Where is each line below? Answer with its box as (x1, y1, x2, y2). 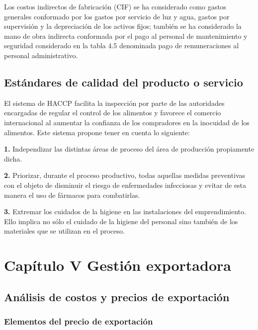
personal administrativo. (4, 50, 78, 60)
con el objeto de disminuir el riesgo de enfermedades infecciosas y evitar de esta (4, 179, 247, 190)
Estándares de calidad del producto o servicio (4, 74, 243, 89)
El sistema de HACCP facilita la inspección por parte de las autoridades (4, 97, 225, 108)
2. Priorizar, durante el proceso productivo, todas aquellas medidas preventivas (4, 170, 246, 180)
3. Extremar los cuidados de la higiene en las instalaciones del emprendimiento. (4, 206, 246, 217)
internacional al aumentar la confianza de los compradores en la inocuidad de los (4, 117, 250, 127)
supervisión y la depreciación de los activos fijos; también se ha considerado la (4, 21, 242, 31)
